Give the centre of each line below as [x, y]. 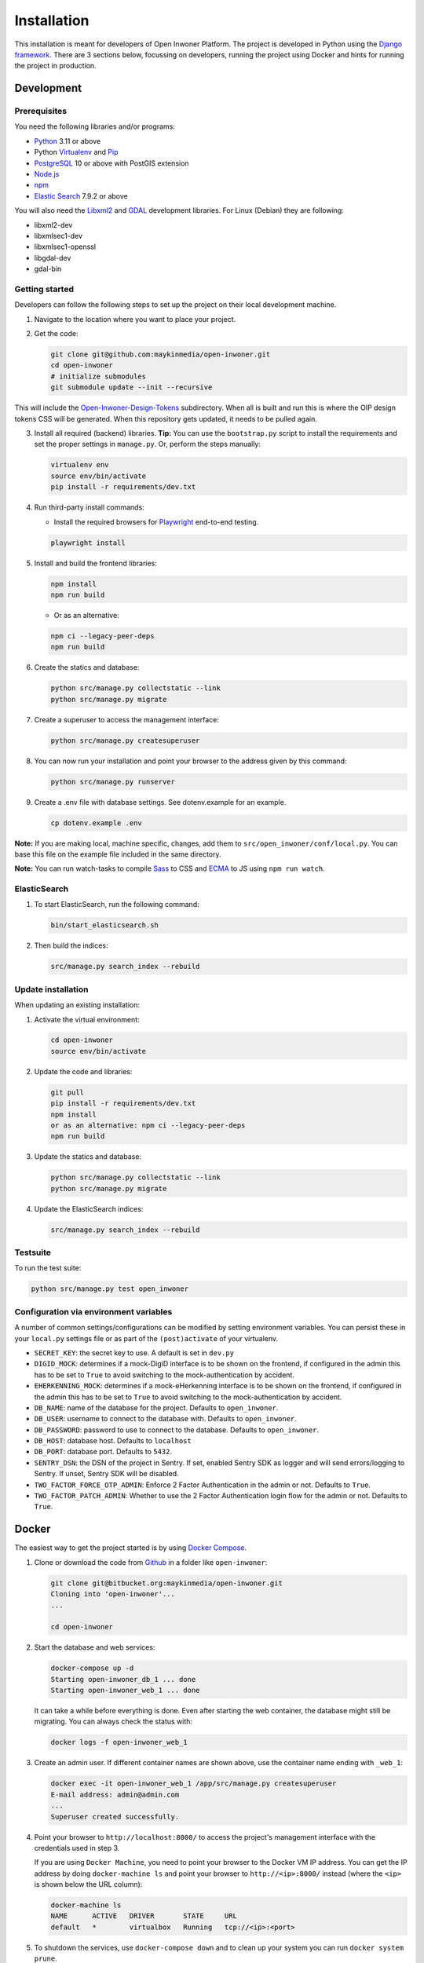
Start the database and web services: [95, 1647]
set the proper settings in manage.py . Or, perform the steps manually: [147, 444]
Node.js [47, 174]
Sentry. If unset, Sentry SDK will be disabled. [107, 1474]
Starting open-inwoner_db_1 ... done [123, 1679]
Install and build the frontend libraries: [95, 563]
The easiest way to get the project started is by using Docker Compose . [131, 1548]
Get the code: [56, 334]
